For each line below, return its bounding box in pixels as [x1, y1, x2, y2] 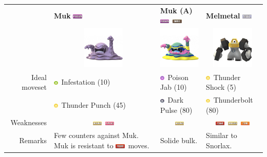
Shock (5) [206, 82, 236, 92]
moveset [22, 82, 47, 92]
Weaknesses [10, 117, 47, 128]
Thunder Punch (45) [61, 99, 126, 110]
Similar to [206, 130, 237, 141]
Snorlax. [206, 140, 232, 150]
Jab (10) [160, 82, 187, 92]
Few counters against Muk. [54, 130, 139, 141]
